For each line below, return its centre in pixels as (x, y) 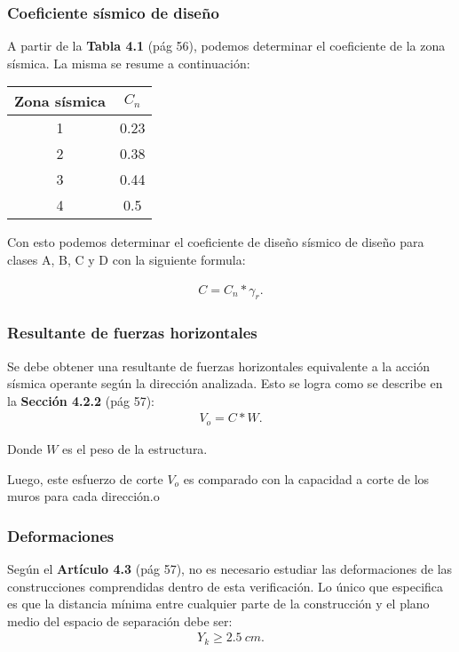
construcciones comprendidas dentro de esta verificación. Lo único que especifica (226, 586)
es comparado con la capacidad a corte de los (306, 478)
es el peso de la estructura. (135, 448)
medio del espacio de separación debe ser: (120, 620)
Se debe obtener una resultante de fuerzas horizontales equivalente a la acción (218, 366)
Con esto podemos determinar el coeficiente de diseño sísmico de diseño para (216, 242)
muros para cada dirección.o (83, 496)
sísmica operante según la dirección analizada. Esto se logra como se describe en (225, 383)
